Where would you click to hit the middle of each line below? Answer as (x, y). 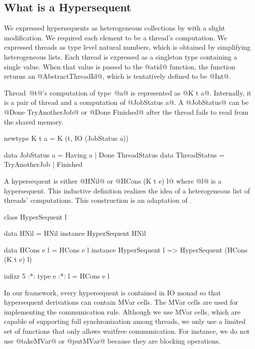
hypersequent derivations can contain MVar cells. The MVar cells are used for (121, 302)
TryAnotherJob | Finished (43, 164)
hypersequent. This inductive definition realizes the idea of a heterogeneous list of (127, 190)
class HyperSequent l (35, 216)
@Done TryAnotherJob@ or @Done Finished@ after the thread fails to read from (126, 111)
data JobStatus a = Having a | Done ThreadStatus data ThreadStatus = (114, 154)
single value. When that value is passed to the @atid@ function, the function (120, 66)
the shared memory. (34, 121)
